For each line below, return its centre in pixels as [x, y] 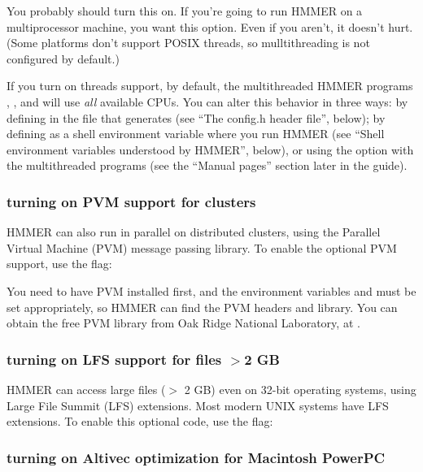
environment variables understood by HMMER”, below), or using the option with [210, 149]
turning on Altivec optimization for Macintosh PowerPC [196, 457]
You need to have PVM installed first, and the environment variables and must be [211, 290]
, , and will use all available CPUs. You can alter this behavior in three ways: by [207, 101]
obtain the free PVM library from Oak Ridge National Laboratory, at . [183, 323]
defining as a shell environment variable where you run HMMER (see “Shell [196, 134]
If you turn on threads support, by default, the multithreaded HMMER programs [210, 86]
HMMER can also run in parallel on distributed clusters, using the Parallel [194, 232]
